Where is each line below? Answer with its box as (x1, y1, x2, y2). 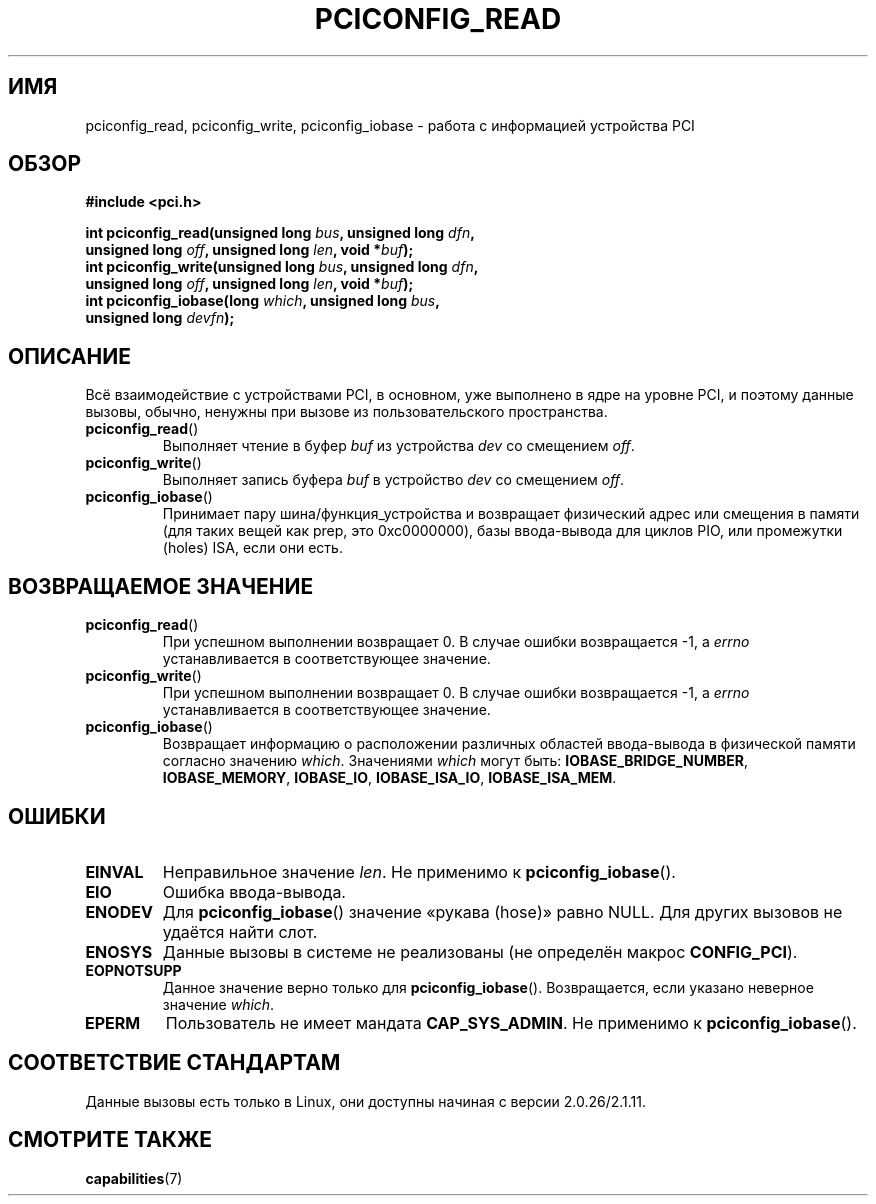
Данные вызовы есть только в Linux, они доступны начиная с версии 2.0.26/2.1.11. (85, 1092, 646, 1110)
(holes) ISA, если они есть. (162, 539, 343, 557)
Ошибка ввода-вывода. (162, 881, 346, 902)
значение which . (162, 995, 275, 1013)
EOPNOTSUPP (85, 961, 182, 979)
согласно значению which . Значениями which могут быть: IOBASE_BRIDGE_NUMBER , (162, 752, 748, 770)
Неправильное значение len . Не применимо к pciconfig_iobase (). (162, 861, 676, 882)
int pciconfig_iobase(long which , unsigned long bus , (85, 292, 440, 310)
